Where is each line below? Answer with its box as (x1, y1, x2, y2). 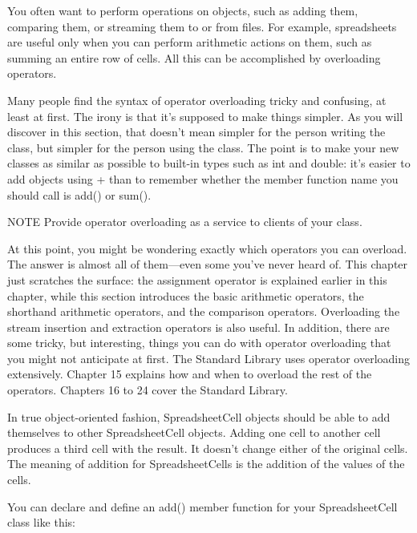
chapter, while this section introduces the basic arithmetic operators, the (7, 287, 364, 304)
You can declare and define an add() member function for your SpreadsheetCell (7, 498, 398, 515)
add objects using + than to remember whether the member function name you (7, 170, 399, 187)
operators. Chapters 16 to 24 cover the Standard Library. (7, 382, 288, 398)
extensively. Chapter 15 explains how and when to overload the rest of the (7, 365, 372, 382)
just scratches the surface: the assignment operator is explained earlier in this (7, 271, 387, 288)
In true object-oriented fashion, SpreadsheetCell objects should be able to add (7, 408, 391, 425)
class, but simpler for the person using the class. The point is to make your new (7, 139, 399, 155)
